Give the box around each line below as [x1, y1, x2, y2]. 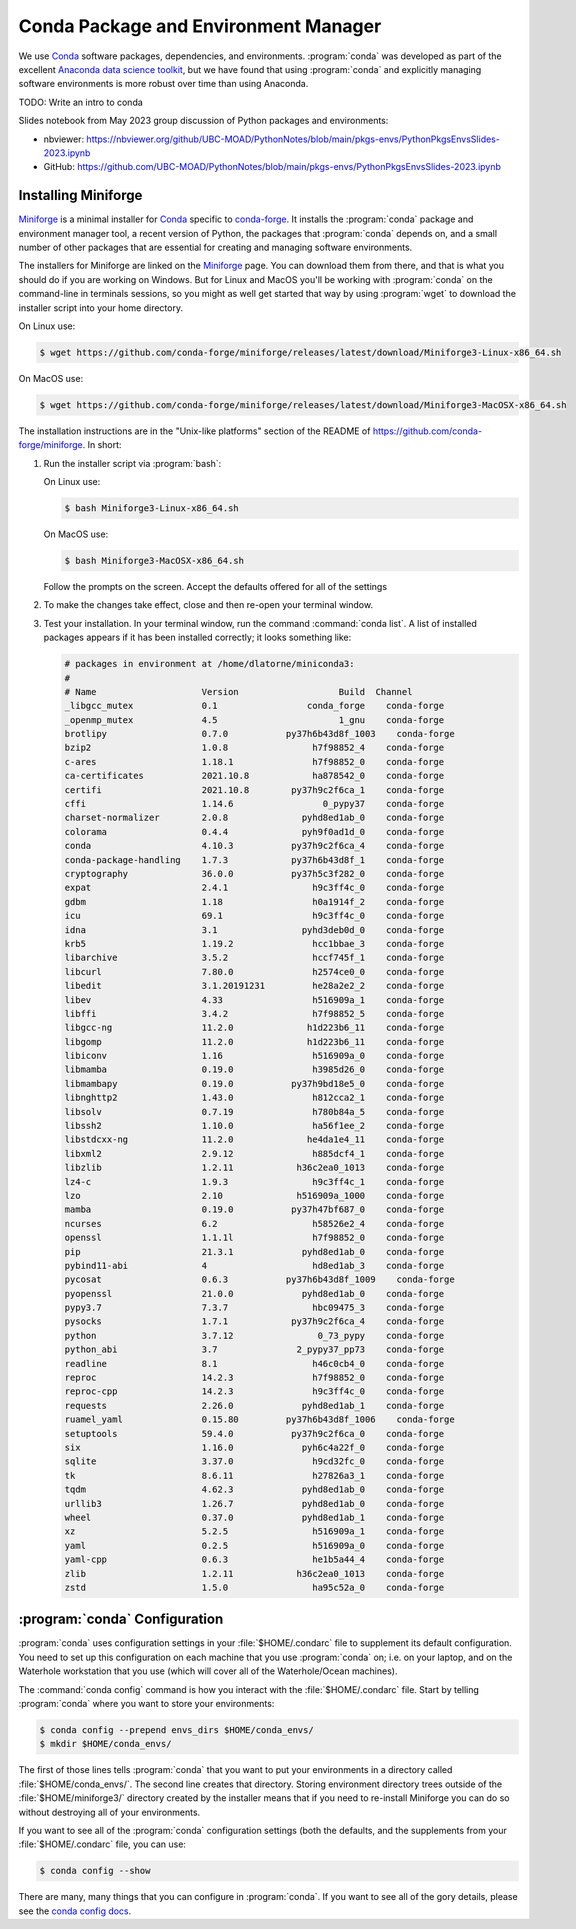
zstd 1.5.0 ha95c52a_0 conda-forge [64, 1581, 445, 1593]
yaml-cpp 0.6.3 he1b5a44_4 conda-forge [64, 1554, 445, 1565]
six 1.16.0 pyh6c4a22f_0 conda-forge [64, 1442, 445, 1453]
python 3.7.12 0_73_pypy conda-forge [64, 1330, 445, 1341]
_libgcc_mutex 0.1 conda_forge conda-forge [64, 700, 445, 712]
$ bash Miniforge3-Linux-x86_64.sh [64, 503, 239, 514]
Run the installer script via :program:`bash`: [43, 457, 222, 469]
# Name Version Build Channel [64, 686, 413, 697]
